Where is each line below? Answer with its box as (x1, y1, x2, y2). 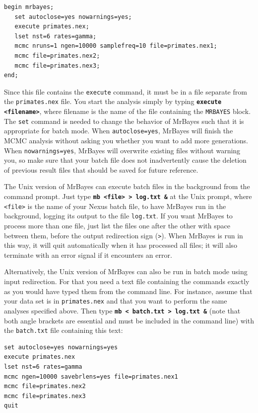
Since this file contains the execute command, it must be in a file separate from (4, 86, 247, 97)
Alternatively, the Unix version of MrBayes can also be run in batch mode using (4, 266, 248, 277)
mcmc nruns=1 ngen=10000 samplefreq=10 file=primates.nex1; (14, 42, 217, 50)
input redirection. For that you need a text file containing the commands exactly (4, 276, 250, 287)
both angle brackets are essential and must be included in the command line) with (4, 315, 254, 325)
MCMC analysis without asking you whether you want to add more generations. (4, 135, 248, 146)
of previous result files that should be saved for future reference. (4, 164, 198, 175)
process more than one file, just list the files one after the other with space (4, 220, 230, 231)
